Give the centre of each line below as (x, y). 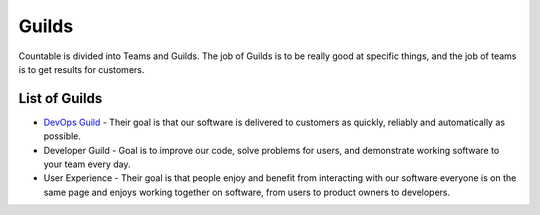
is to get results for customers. (81, 69)
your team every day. (87, 164)
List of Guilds (60, 98)
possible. (62, 136)
